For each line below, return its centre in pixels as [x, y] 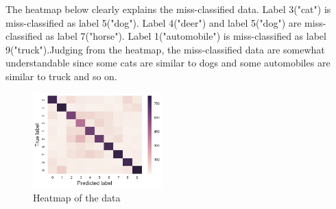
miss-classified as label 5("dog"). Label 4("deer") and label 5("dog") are [154, 22]
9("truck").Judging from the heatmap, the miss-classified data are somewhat [165, 49]
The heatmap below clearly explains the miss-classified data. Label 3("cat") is [168, 9]
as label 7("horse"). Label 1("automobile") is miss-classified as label [186, 36]
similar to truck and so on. [61, 76]
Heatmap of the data [77, 198]
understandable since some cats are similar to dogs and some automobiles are [168, 63]
